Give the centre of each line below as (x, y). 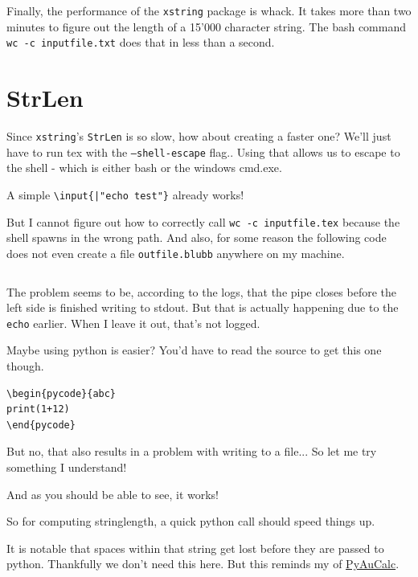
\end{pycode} (41, 425)
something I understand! (67, 467)
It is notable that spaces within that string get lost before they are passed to (195, 548)
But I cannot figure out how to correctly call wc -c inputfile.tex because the (203, 221)
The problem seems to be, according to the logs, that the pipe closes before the (202, 291)
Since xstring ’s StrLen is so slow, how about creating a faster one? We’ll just (199, 136)
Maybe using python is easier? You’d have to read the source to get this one (194, 350)
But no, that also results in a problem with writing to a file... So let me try (192, 451)
